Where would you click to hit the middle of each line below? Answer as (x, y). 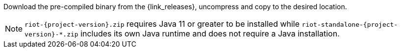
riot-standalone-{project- (350, 25)
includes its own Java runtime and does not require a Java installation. (210, 34)
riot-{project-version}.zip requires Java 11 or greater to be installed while (162, 24)
